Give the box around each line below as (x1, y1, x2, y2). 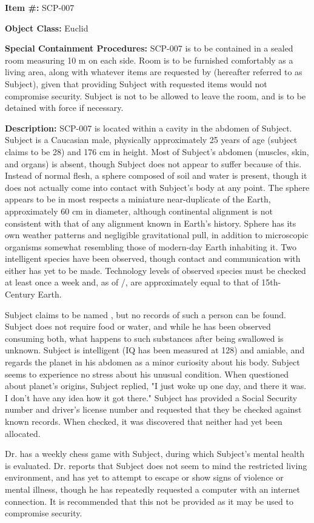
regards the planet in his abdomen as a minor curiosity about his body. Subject (5, 356, 300, 368)
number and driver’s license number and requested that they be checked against (5, 403, 302, 416)
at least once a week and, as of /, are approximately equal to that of (5, 276, 259, 288)
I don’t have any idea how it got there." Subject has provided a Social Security (5, 391, 298, 404)
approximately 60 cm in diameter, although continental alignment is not (5, 204, 273, 217)
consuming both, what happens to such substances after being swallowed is (5, 331, 284, 344)
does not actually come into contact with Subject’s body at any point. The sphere (5, 181, 310, 193)
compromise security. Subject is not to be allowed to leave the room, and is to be (5, 89, 306, 102)
